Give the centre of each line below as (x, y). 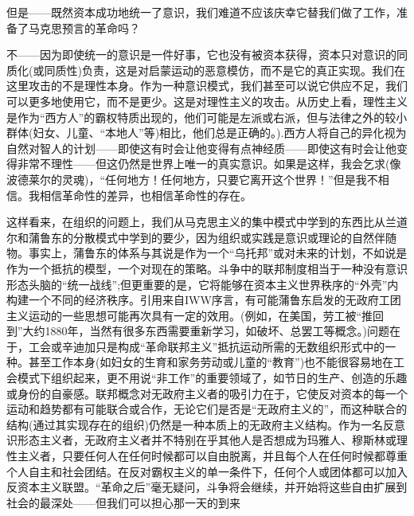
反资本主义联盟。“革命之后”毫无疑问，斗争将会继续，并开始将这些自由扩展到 (207, 487)
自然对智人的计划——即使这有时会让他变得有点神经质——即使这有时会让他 (201, 148)
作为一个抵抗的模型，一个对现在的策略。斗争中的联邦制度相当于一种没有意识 (207, 268)
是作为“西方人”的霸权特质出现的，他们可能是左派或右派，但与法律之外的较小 (207, 117)
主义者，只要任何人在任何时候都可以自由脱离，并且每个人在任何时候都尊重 (212, 456)
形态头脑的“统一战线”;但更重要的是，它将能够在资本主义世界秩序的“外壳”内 (203, 284)
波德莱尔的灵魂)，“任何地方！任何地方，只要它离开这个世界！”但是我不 (192, 179)
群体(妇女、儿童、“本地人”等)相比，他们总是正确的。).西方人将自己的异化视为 (207, 133)
